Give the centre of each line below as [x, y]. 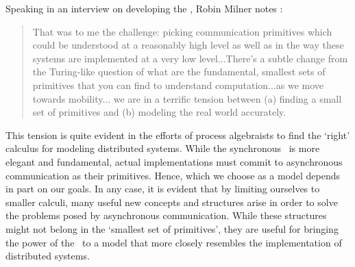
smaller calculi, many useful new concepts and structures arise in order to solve [172, 202]
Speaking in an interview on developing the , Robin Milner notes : [144, 8]
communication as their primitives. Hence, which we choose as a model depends [173, 175]
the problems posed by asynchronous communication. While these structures [166, 215]
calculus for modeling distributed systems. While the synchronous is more [163, 148]
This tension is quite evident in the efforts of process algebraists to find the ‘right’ [178, 135]
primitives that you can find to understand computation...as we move [178, 85]
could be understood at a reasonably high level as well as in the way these [188, 45]
